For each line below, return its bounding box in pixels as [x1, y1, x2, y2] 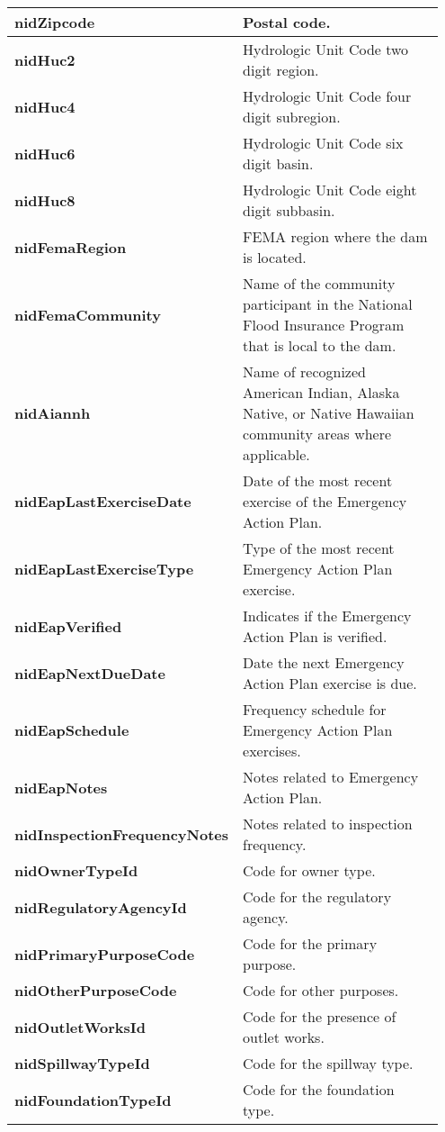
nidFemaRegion [14, 236, 127, 258]
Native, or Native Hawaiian [243, 403, 414, 423]
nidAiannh [14, 403, 91, 423]
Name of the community [243, 273, 396, 294]
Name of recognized [243, 361, 366, 382]
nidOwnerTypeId [14, 860, 138, 881]
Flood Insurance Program [243, 314, 405, 335]
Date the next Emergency [243, 652, 405, 673]
